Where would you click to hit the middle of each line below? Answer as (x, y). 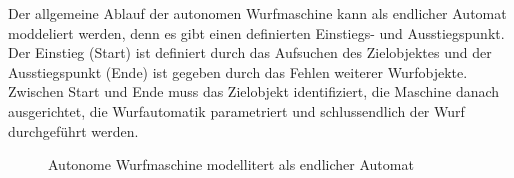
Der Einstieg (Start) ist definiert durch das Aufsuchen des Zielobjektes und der (250, 52)
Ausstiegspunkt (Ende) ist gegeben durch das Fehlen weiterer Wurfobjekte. (238, 71)
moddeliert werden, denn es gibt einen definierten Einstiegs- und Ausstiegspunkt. (256, 32)
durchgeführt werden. (73, 130)
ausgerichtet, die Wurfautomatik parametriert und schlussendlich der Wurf (236, 110)
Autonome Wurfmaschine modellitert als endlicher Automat (231, 164)
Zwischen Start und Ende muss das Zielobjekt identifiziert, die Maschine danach (254, 91)
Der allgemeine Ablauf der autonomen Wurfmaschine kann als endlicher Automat (257, 13)
